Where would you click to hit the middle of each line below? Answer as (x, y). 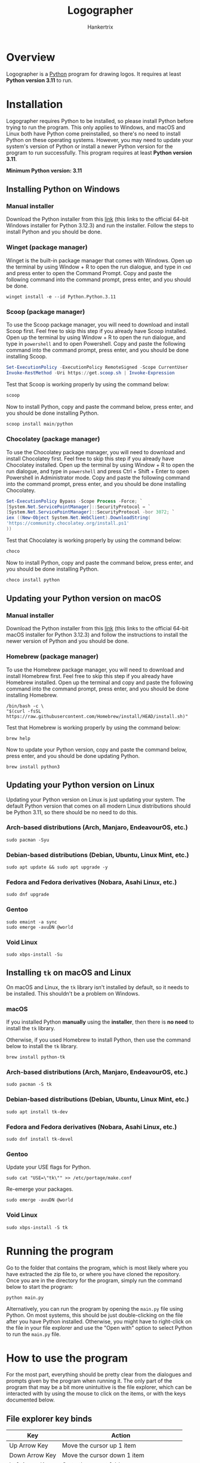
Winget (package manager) (47, 247)
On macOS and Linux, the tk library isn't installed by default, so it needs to (98, 987)
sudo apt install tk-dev (37, 1112)
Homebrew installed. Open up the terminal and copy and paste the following (100, 682)
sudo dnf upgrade (28, 895)
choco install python (33, 580)
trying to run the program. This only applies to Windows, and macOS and (96, 127)
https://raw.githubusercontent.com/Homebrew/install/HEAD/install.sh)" (97, 716)
